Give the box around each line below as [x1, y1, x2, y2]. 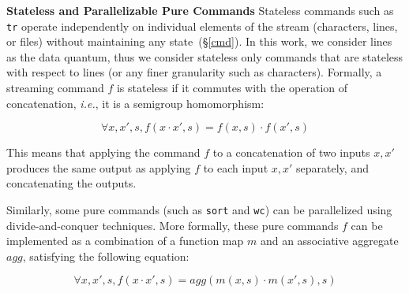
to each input [203, 159, 268, 176]
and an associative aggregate [260, 232, 399, 249]
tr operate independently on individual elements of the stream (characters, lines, [6, 17, 398, 34]
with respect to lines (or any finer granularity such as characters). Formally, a [6, 64, 382, 80]
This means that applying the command [6, 144, 201, 161]
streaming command [6, 80, 104, 96]
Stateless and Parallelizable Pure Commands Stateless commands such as [6, 2, 394, 18]
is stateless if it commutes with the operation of [116, 80, 348, 96]
